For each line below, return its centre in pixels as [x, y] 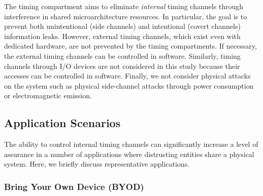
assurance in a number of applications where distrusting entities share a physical [129, 154]
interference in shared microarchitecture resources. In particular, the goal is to [126, 16]
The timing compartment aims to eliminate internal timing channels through [124, 6]
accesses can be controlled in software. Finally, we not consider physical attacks [127, 76]
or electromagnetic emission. [48, 95]
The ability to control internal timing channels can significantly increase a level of [131, 144]
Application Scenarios [62, 123]
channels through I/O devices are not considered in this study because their [122, 66]
